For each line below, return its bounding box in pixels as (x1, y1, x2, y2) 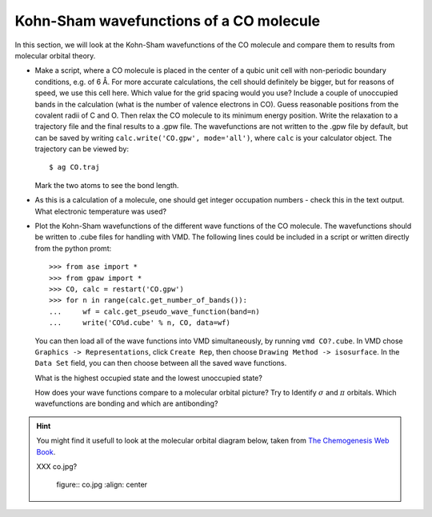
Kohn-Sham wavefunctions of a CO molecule (14, 12, 320, 30)
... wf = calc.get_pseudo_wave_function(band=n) (49, 307, 260, 316)
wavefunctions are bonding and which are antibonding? (34, 399, 218, 408)
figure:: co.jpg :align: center (56, 480, 148, 490)
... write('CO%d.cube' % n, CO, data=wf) (49, 319, 231, 327)
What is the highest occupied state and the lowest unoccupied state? (34, 373, 263, 383)
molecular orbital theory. (14, 50, 96, 60)
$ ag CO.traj (49, 162, 100, 172)
